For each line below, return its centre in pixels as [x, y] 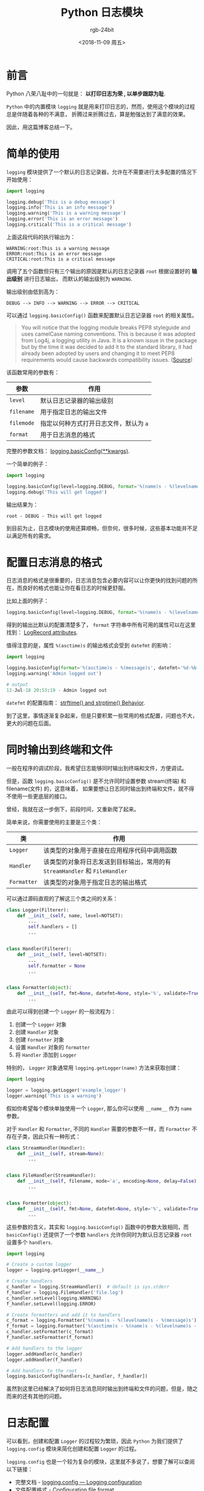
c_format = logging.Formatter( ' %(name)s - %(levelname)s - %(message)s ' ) [102, 1321]
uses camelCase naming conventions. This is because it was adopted [108, 334]
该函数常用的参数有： [33, 372]
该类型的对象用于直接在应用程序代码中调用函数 [110, 850]
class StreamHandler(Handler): [46, 1148]
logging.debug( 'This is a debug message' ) [61, 202]
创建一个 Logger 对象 [41, 1024]
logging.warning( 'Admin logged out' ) [54, 674]
